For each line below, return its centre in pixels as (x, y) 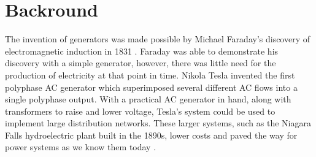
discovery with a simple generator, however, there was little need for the (141, 63)
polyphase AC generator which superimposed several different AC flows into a (151, 87)
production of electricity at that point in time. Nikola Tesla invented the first (150, 75)
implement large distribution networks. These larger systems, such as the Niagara (158, 123)
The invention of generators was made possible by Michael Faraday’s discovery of (158, 39)
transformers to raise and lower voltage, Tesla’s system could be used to (140, 111)
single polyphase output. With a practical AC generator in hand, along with (148, 99)
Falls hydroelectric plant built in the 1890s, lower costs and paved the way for (151, 135)
